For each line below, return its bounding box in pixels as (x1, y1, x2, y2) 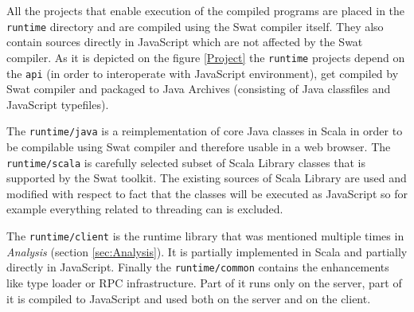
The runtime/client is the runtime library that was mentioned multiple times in (6, 228, 404, 244)
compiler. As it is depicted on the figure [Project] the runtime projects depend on (6, 49, 405, 65)
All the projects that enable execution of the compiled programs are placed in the (6, 2, 405, 18)
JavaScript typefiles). (6, 96, 109, 112)
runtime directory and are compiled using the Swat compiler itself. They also (6, 18, 384, 34)
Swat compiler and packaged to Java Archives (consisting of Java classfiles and (6, 80, 391, 97)
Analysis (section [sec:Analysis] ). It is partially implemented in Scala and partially (6, 243, 408, 259)
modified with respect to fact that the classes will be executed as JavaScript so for (6, 185, 408, 201)
